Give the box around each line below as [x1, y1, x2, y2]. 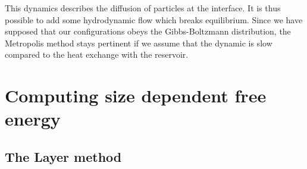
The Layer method [5, 147, 122, 165]
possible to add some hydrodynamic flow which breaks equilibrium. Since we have [5, 13, 303, 26]
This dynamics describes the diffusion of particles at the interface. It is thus [5, 2, 281, 14]
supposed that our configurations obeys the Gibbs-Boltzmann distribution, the [5, 25, 291, 37]
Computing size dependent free [5, 83, 267, 108]
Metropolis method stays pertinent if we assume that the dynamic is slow [5, 36, 272, 49]
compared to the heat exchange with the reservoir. [5, 48, 189, 61]
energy [5, 107, 61, 131]
